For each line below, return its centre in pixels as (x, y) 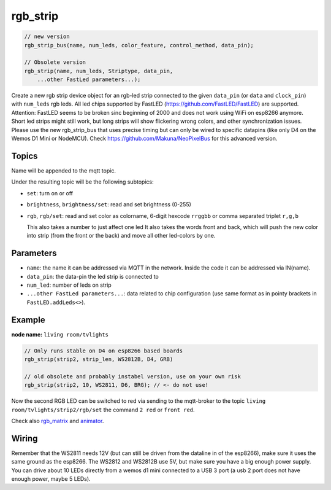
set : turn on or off (50, 193)
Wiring (25, 438)
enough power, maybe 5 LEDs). (51, 479)
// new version (47, 37)
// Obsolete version (55, 62)
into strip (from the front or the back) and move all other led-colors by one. (121, 236)
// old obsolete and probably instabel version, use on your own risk (133, 376)
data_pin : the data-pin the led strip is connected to (93, 276)
